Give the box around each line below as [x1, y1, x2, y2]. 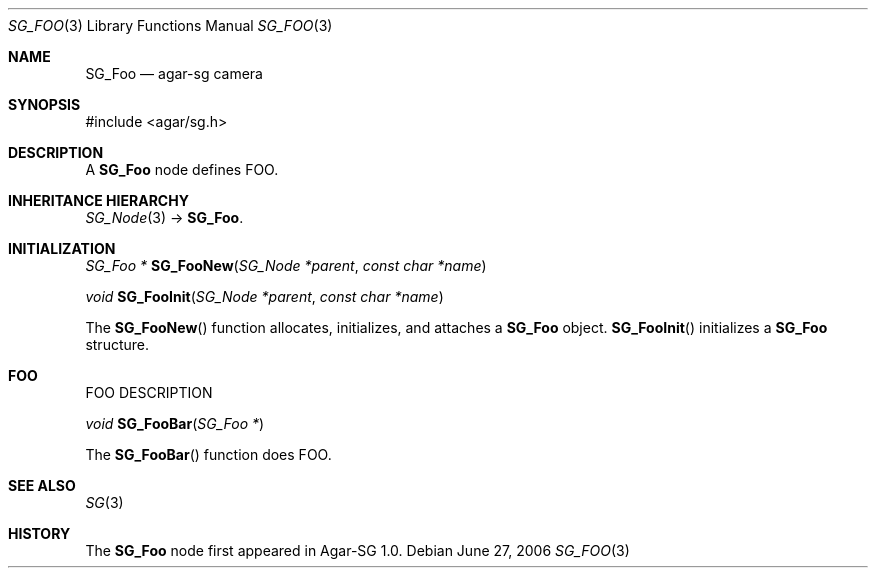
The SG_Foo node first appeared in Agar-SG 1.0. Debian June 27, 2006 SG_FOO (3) [85, 542, 630, 559]
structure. [85, 336, 149, 353]
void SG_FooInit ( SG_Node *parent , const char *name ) [85, 288, 444, 305]
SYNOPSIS [8, 96, 81, 113]
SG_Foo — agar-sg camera [85, 65, 263, 82]
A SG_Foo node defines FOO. [85, 161, 279, 178]
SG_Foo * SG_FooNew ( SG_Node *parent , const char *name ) [85, 257, 487, 274]
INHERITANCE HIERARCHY [8, 192, 189, 209]
